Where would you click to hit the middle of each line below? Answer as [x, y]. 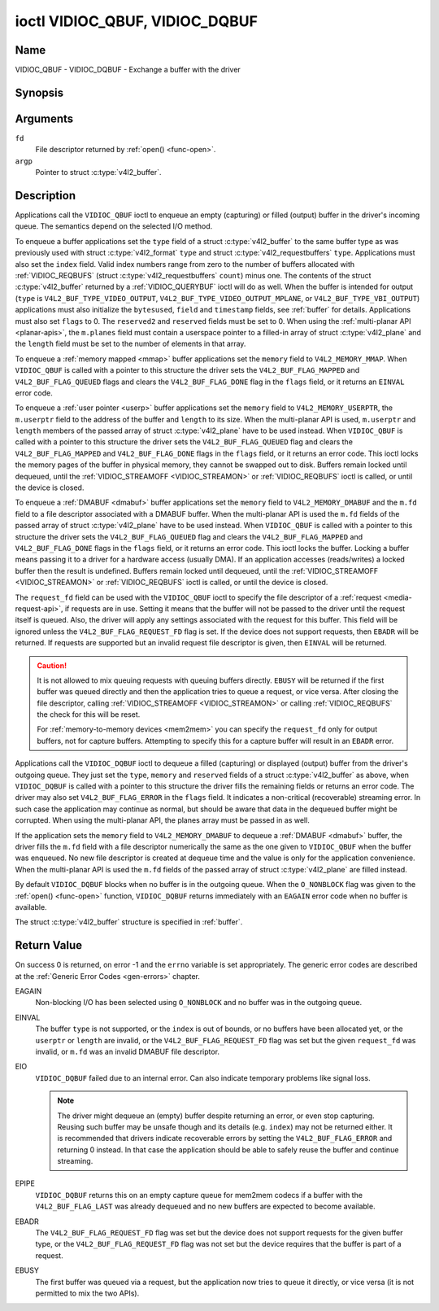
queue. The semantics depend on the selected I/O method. [114, 226]
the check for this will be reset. [89, 714]
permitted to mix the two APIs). [87, 1293]
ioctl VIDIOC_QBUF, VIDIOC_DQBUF [136, 21]
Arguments [44, 118]
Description [46, 195]
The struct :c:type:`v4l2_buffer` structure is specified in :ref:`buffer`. [129, 922]
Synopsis [39, 92]
